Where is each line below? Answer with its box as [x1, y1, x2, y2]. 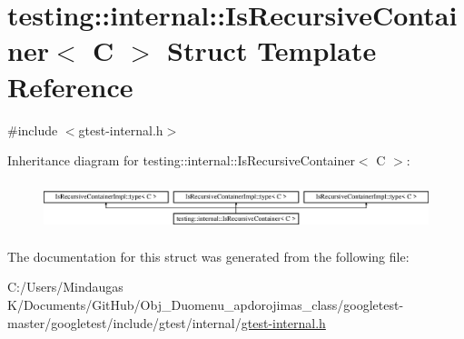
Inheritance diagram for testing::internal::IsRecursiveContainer [7, 151, 355, 170]
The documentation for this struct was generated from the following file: [7, 246, 410, 265]
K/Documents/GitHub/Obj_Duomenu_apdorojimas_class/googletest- [7, 294, 404, 314]
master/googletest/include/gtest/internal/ [7, 313, 242, 332]
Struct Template [167, 32, 377, 69]
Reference [7, 67, 133, 105]
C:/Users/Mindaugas [7, 277, 123, 296]
